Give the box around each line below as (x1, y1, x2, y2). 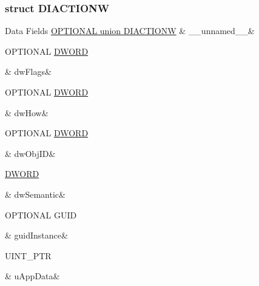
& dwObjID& (5, 147, 56, 159)
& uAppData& (5, 270, 60, 282)
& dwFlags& (5, 65, 52, 78)
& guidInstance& (5, 229, 68, 242)
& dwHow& (5, 106, 49, 119)
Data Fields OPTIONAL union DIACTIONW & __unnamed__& (5, 24, 255, 37)
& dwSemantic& (5, 187, 66, 200)
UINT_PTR (5, 249, 52, 262)
